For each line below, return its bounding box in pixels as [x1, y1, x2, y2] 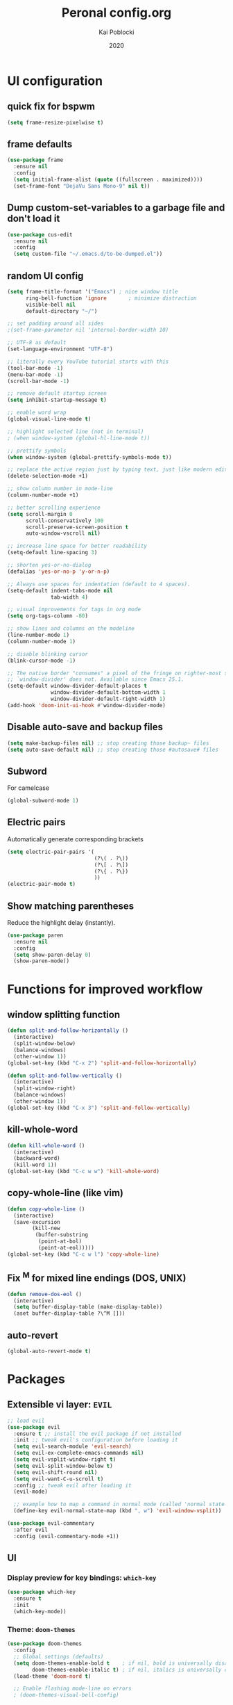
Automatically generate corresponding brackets [7, 834, 144, 843]
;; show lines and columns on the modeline [7, 625, 135, 632]
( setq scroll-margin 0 [7, 510, 73, 517]
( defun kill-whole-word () [7, 1142, 85, 1149]
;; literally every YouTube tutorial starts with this [7, 358, 169, 365]
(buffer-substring [35, 1231, 89, 1238]
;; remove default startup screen [7, 390, 107, 397]
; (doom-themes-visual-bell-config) [13, 1692, 119, 1699]
